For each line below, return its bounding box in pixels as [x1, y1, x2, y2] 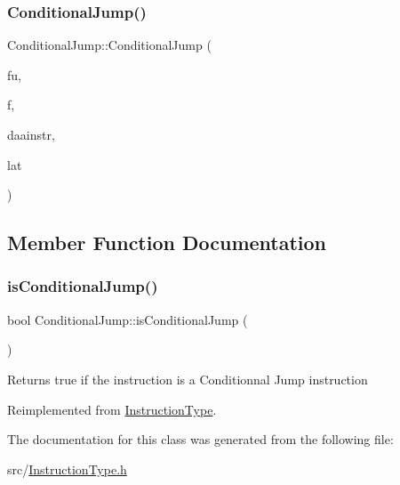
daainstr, [7, 125, 55, 143]
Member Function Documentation [7, 229, 327, 256]
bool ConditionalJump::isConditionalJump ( [7, 310, 248, 328]
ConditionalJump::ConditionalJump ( [7, 36, 212, 54]
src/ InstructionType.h [7, 459, 127, 478]
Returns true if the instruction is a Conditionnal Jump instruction [7, 369, 368, 388]
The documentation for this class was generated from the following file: [7, 430, 394, 449]
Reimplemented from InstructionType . [7, 400, 217, 418]
